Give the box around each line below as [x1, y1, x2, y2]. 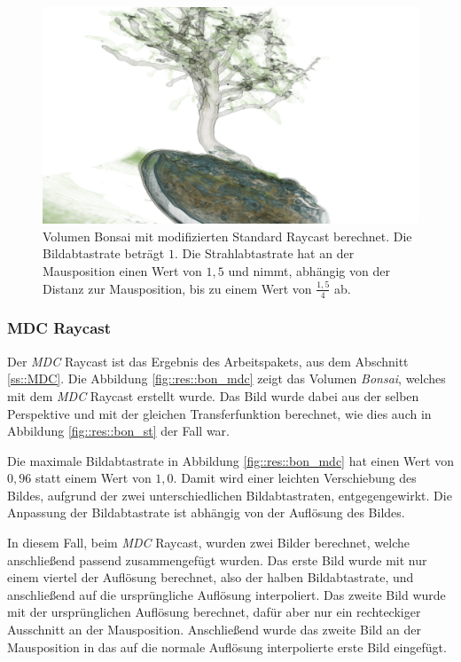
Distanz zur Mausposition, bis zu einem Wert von [43, 279, 312, 297]
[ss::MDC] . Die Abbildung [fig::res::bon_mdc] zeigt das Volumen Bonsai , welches [7, 369, 446, 388]
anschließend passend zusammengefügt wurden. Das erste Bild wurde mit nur [7, 550, 427, 569]
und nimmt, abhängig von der [228, 262, 390, 280]
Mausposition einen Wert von [43, 262, 202, 280]
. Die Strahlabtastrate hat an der [174, 244, 355, 263]
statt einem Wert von [35, 469, 152, 487]
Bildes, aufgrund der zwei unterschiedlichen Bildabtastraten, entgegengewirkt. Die [7, 485, 452, 504]
